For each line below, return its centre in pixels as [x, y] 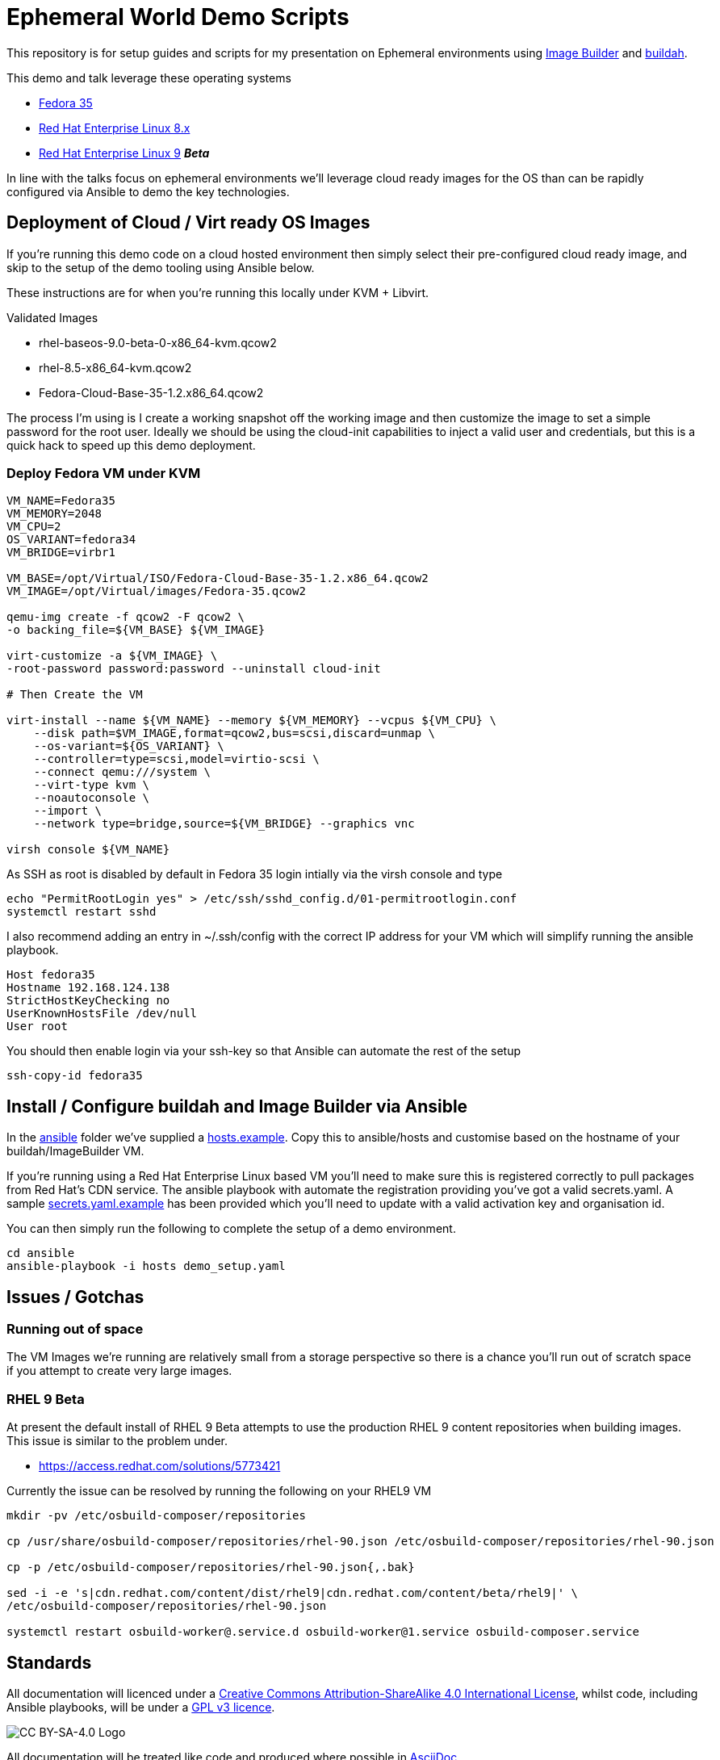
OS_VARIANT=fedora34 [71, 540]
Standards [49, 1662]
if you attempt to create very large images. [119, 1371]
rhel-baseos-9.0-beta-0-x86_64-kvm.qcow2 [158, 342]
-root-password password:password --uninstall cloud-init [194, 669]
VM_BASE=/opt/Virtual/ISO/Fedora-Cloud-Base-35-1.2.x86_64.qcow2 [218, 578]
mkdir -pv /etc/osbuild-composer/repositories [156, 1516]
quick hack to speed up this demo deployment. [131, 445]
